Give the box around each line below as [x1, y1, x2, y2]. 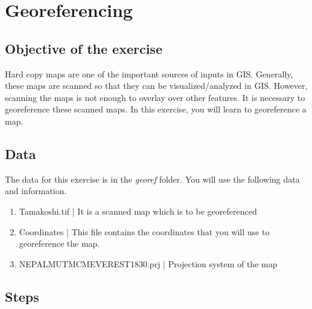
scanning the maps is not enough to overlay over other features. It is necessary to [5, 91, 305, 103]
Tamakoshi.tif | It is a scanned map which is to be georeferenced [19, 204, 257, 217]
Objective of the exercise [5, 39, 162, 57]
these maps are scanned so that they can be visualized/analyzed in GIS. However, [5, 79, 308, 92]
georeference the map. [19, 237, 100, 250]
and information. [5, 184, 67, 197]
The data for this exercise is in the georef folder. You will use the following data [5, 172, 300, 185]
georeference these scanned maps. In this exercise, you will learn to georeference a [5, 103, 307, 115]
